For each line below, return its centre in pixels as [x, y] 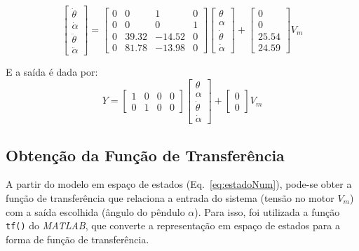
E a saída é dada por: [52, 72]
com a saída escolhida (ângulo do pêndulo [95, 211]
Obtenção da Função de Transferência [145, 155]
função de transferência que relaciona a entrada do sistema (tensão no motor [170, 197]
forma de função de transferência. [77, 239]
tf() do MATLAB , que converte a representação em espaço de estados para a [173, 225]
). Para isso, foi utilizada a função [267, 211]
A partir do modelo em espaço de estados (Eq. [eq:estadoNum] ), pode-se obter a [179, 184]
